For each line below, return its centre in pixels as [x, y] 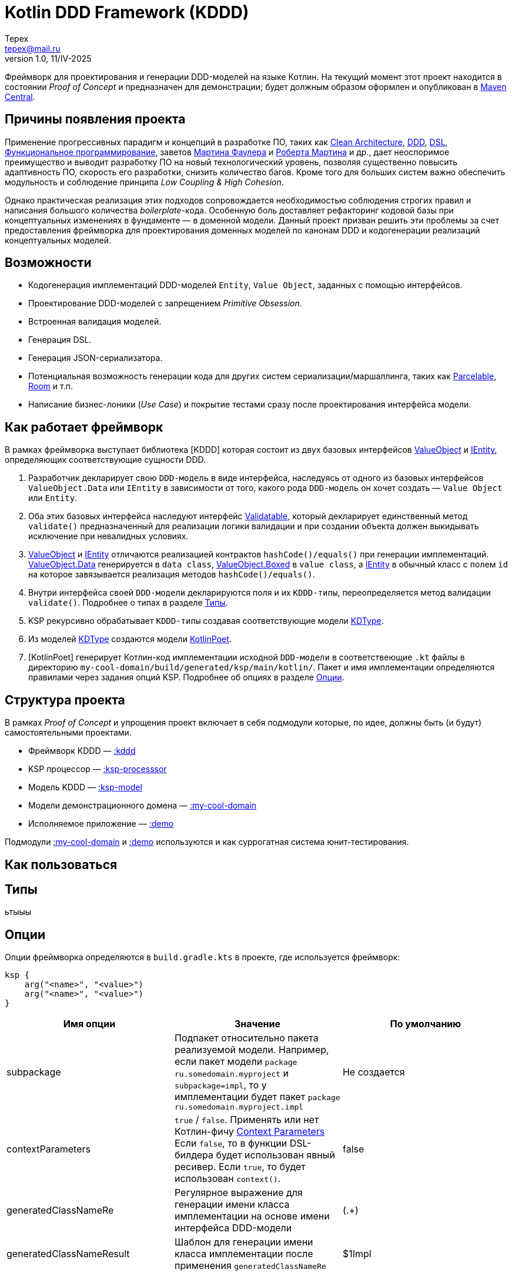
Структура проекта [65, 700]
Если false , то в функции [231, 1143]
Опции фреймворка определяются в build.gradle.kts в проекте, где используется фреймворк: [203, 957]
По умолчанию [426, 1024]
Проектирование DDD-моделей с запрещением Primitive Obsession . [165, 303]
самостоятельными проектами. [68, 733]
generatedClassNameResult [68, 1254]
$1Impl [357, 1254]
